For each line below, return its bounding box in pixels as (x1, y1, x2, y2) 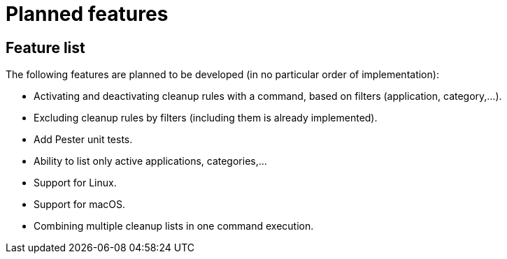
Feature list (6, 38, 85, 57)
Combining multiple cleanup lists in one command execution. (34, 220, 314, 232)
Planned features (6, 2, 169, 26)
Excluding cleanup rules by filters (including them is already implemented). (34, 112, 378, 124)
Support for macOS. (34, 198, 126, 211)
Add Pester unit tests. (34, 133, 133, 146)
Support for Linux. (34, 177, 117, 189)
